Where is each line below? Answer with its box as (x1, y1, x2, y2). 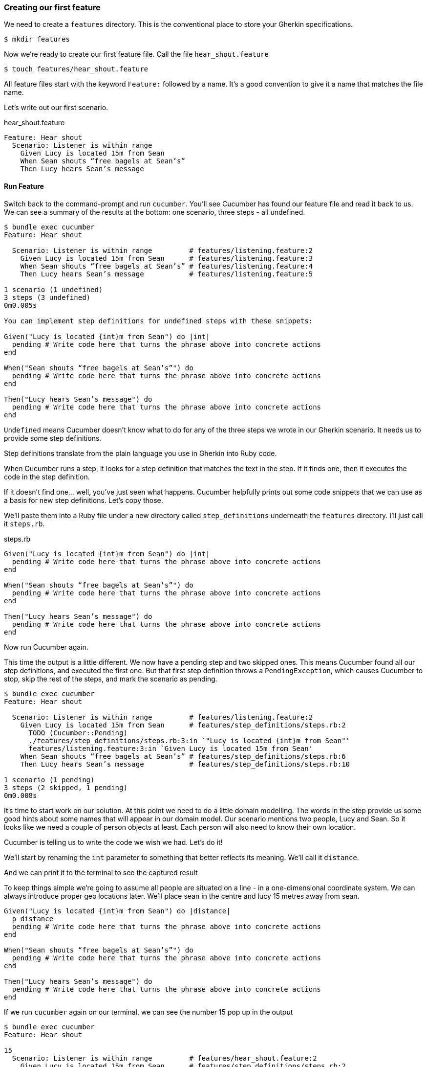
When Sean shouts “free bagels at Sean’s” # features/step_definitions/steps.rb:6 (20, 752, 346, 760)
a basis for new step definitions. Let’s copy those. (4, 496, 163, 504)
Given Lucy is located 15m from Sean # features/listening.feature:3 (20, 254, 313, 262)
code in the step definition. (4, 472, 90, 481)
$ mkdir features (4, 35, 70, 44)
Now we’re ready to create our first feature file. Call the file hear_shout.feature (4, 50, 269, 59)
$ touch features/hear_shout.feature (4, 65, 149, 73)
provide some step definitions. (4, 433, 102, 442)
